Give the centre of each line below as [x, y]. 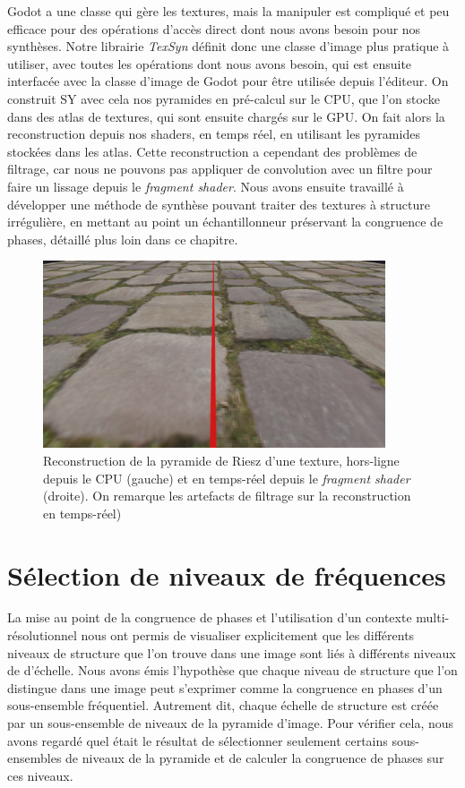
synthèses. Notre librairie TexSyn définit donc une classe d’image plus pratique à [228, 46]
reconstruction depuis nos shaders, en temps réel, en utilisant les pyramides [214, 134]
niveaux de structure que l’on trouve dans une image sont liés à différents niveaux [232, 652]
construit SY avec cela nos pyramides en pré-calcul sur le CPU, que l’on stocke [224, 98]
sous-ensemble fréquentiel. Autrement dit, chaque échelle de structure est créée [223, 705]
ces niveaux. [40, 775]
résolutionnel [42, 635]
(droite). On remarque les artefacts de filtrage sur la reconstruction [227, 496]
